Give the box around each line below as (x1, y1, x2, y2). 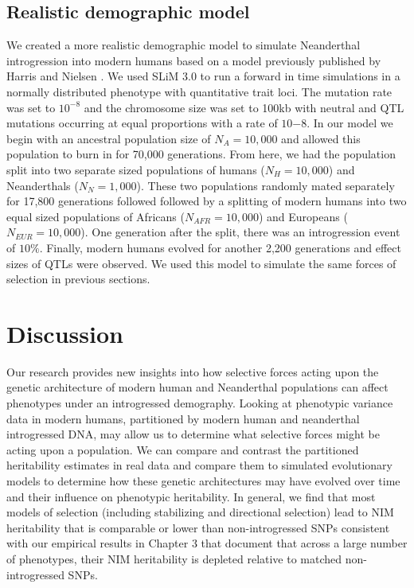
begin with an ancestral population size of (6, 130, 211, 146)
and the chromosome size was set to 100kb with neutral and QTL (84, 99, 404, 115)
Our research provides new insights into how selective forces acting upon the (6, 363, 379, 380)
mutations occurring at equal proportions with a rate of (6, 115, 278, 131)
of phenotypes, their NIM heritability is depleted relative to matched (6, 550, 342, 567)
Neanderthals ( (6, 177, 79, 193)
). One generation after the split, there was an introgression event (80, 224, 400, 240)
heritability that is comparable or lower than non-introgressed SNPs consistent (6, 519, 390, 535)
